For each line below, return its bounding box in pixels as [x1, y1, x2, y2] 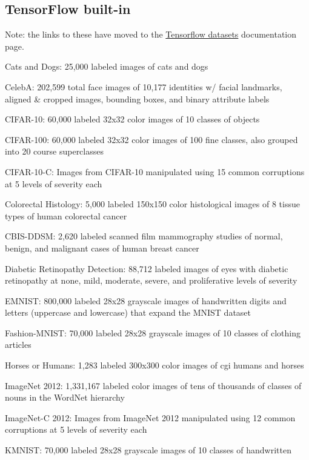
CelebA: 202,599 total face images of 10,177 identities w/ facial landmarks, [5, 80, 282, 93]
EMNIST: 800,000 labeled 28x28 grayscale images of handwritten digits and [5, 294, 287, 307]
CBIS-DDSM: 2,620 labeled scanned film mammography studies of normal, [5, 230, 283, 242]
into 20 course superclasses [5, 145, 104, 158]
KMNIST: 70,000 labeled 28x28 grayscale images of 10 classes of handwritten [5, 444, 291, 456]
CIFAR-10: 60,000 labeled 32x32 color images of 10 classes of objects [5, 113, 260, 125]
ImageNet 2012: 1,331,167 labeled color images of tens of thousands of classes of [5, 379, 302, 392]
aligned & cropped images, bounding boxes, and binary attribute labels [5, 92, 270, 105]
